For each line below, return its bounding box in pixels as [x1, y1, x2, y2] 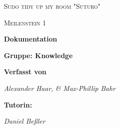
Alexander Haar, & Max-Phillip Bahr [4, 83, 116, 93]
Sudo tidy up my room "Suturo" [4, 1, 100, 11]
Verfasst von [4, 66, 46, 77]
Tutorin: [4, 99, 32, 109]
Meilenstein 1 [4, 17, 46, 27]
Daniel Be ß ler [4, 116, 45, 126]
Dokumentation [4, 34, 57, 44]
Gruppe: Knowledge [4, 50, 73, 60]
